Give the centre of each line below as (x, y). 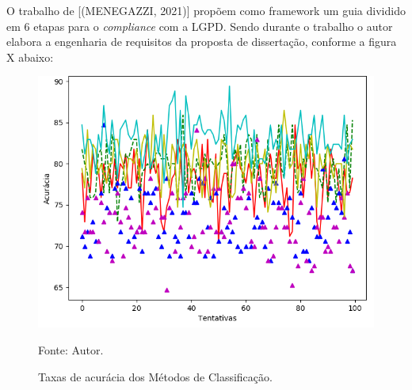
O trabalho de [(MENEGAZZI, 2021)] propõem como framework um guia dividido (206, 10)
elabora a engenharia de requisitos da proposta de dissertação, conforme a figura (202, 42)
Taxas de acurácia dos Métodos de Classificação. (155, 376)
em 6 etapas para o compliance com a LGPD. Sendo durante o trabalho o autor (200, 26)
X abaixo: (30, 57)
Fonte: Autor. (71, 349)
